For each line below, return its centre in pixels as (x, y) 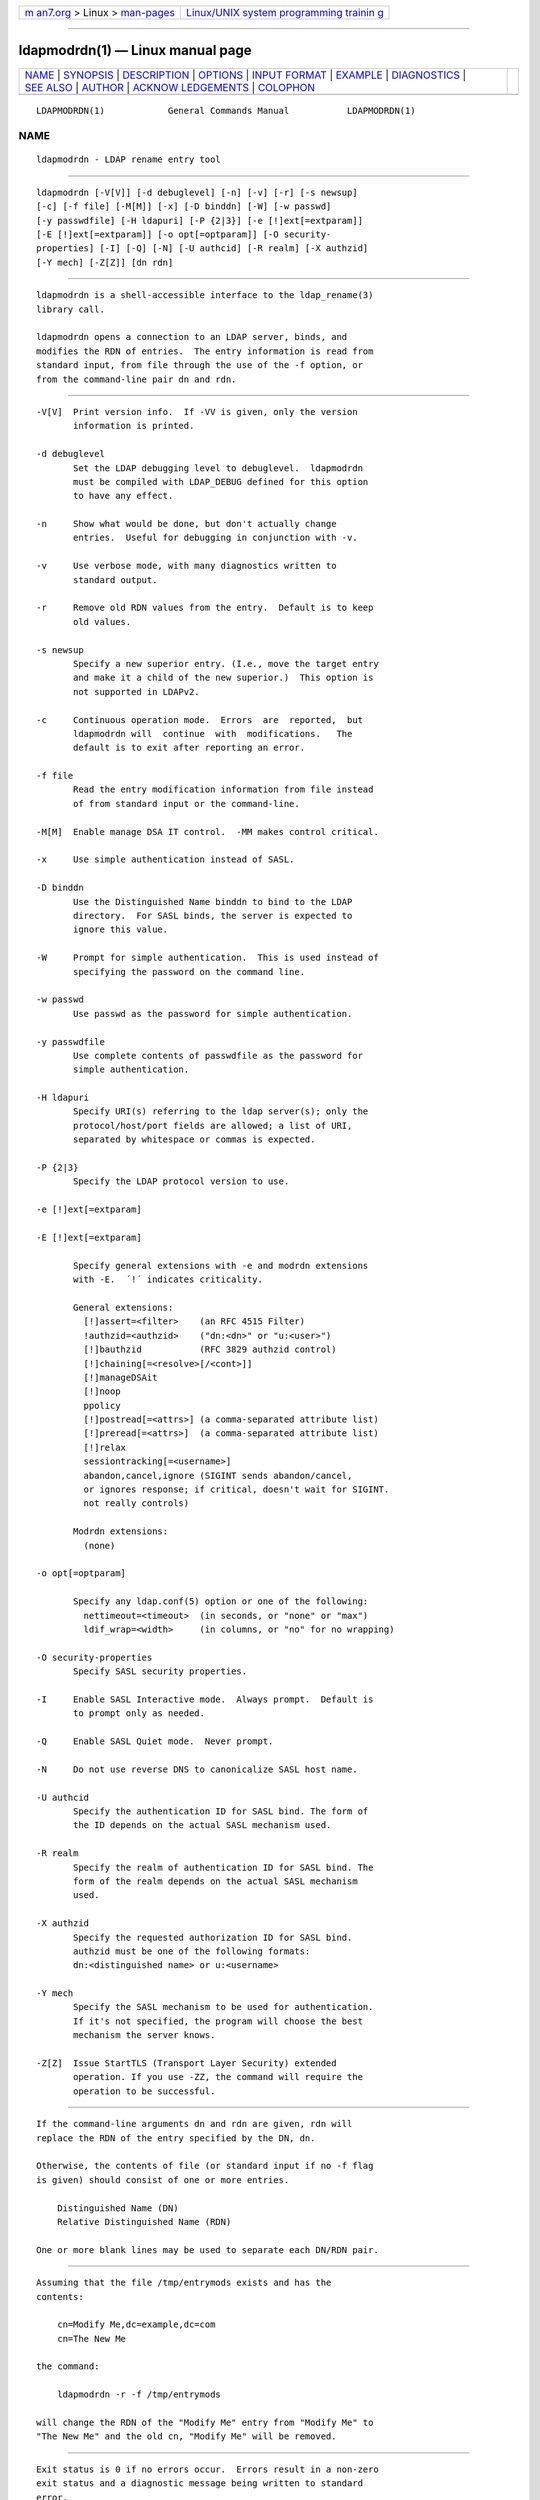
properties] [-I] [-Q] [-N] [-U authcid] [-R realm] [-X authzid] (202, 248)
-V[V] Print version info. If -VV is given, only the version (197, 411)
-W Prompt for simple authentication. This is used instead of (207, 958)
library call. (70, 309)
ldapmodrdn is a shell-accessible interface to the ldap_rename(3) (205, 295)
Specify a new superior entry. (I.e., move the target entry (226, 663)
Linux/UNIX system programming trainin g (285, 12)
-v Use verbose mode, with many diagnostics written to (186, 566)
